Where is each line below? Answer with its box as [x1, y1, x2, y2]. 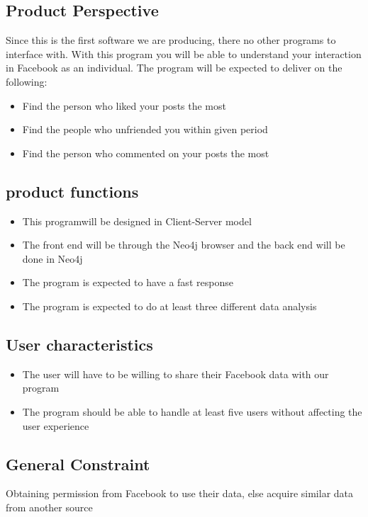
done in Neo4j [22, 251, 83, 266]
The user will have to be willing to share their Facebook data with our [22, 366, 329, 381]
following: [6, 74, 48, 89]
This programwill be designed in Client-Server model [22, 213, 252, 228]
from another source [6, 499, 93, 514]
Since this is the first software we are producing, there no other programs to [6, 33, 336, 47]
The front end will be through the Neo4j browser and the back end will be [22, 237, 345, 252]
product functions [6, 180, 139, 202]
